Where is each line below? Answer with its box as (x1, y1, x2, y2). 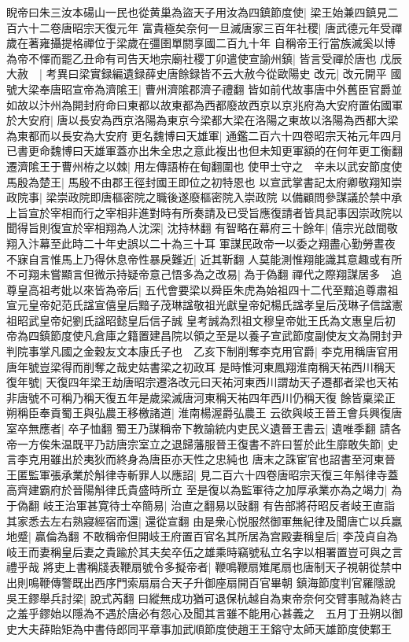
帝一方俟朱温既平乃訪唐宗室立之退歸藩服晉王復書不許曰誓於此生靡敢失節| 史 (6, 435, 399, 452)
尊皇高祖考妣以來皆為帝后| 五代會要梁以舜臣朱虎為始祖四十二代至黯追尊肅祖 (6, 281, 399, 297)
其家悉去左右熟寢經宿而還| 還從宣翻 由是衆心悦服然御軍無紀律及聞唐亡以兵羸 (6, 512, 403, 529)
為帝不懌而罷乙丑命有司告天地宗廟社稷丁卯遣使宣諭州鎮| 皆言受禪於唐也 (6, 50, 377, 66)
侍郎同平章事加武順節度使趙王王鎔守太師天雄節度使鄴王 (105, 620, 392, 636)
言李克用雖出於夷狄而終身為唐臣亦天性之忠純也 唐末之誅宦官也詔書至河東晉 (6, 451, 396, 467)
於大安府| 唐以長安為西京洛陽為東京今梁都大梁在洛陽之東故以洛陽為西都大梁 (6, 112, 399, 128)
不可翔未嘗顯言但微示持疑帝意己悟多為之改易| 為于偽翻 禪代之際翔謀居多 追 (6, 266, 403, 282)
